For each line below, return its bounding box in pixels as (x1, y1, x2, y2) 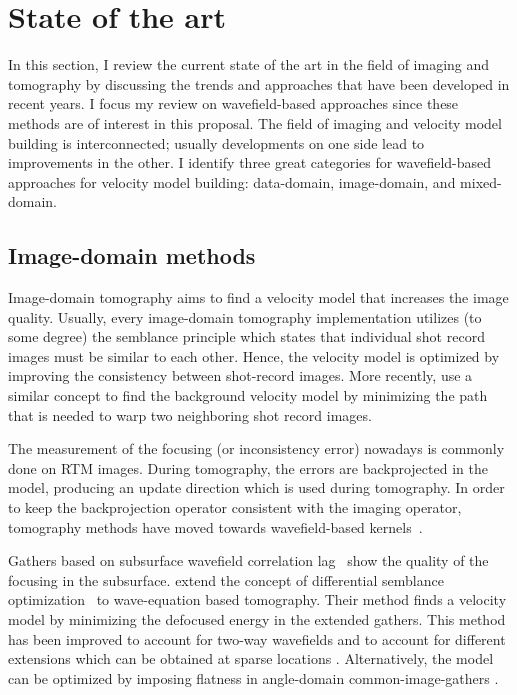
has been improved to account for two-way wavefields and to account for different (8, 628, 506, 649)
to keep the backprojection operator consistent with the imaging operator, (8, 497, 462, 518)
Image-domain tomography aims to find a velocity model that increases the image (8, 287, 509, 308)
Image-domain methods (8, 240, 256, 271)
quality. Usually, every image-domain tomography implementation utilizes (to (8, 306, 482, 327)
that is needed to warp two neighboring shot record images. (8, 404, 372, 425)
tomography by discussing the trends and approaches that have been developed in (8, 73, 510, 94)
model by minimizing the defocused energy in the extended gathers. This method (8, 608, 506, 629)
